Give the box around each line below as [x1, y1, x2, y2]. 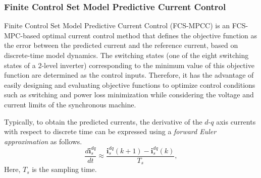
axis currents [216, 116, 256, 127]
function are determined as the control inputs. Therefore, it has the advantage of [4, 70, 254, 80]
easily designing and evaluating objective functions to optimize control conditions [4, 79, 255, 90]
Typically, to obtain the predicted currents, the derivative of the [4, 116, 202, 127]
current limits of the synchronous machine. [4, 99, 136, 109]
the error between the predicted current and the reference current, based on [4, 40, 238, 50]
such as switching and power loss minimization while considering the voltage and [4, 89, 254, 100]
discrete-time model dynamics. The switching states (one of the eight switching [4, 50, 249, 60]
